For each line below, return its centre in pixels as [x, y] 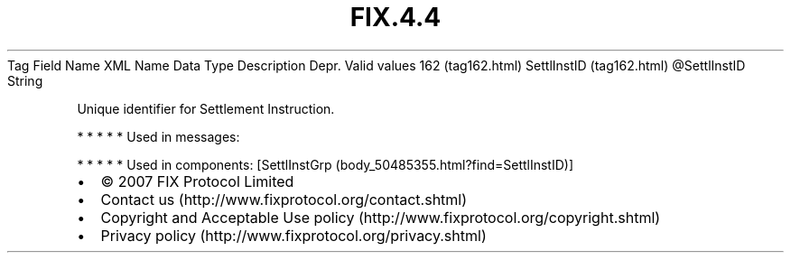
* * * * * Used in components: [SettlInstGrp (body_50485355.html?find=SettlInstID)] [326, 164]
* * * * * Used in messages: [158, 136]
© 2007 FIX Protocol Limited [197, 181]
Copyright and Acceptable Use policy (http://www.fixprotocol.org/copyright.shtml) [381, 217]
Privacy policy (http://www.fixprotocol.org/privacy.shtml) [293, 235]
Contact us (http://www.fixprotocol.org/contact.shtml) [284, 199]
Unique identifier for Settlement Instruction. [206, 108]
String [25, 80]
